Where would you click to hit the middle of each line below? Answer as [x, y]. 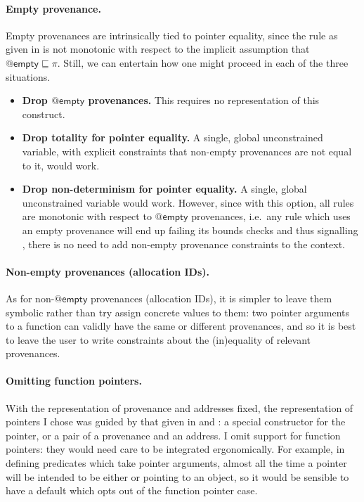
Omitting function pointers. [74, 381]
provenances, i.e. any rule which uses [271, 216]
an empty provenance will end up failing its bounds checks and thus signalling [190, 230]
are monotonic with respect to [87, 216]
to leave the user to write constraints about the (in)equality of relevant [158, 339]
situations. [28, 76]
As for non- [30, 298]
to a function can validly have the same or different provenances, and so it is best [181, 326]
